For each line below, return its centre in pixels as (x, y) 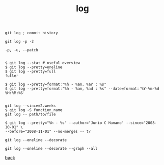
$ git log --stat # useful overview (42, 63)
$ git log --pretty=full (30, 71)
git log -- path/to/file (30, 115)
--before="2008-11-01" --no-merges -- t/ (48, 132)
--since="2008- (141, 123)
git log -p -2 (20, 42)
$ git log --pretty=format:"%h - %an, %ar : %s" (56, 84)
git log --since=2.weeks (30, 106)
